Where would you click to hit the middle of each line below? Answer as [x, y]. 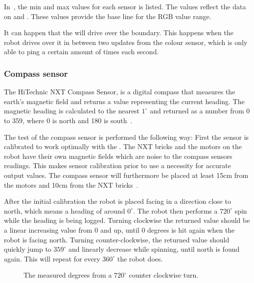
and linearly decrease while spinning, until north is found [154, 249]
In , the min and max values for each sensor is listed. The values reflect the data [125, 6]
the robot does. [140, 258]
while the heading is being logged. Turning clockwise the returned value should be [127, 220]
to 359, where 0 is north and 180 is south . [68, 120]
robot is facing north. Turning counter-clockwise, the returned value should [117, 239]
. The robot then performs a [175, 210]
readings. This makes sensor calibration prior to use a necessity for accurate [118, 165]
